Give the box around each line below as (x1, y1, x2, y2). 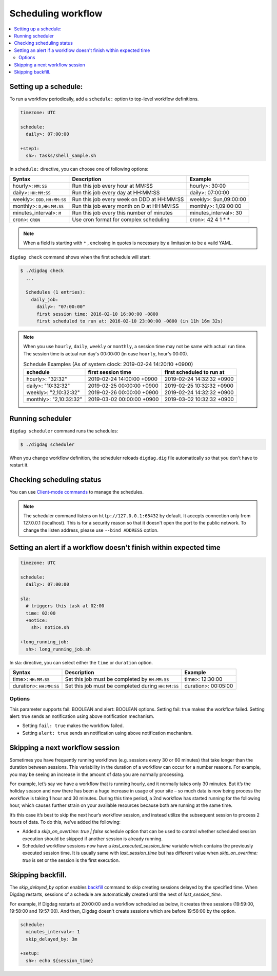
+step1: (20, 146, 39, 151)
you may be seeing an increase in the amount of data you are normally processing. (9, 771, 185, 778)
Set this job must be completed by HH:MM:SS (65, 675, 169, 682)
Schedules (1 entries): (26, 290, 86, 295)
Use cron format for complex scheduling (72, 216, 170, 223)
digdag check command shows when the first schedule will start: (9, 254, 151, 260)
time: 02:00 (26, 610, 56, 616)
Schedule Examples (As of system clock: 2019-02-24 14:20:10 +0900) (23, 360, 193, 368)
